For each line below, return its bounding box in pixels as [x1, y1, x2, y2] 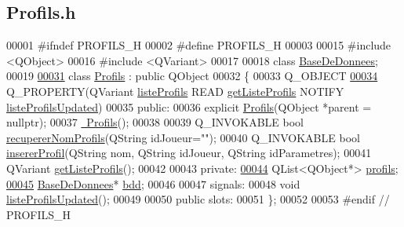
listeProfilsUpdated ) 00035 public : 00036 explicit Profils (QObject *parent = [6, 98, 372, 115]
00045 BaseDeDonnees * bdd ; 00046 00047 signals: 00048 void [6, 175, 300, 192]
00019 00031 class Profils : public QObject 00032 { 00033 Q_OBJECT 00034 [6, 68, 378, 84]
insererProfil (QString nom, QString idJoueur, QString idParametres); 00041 [6, 145, 372, 161]
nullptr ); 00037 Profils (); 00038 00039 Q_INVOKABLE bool [6, 114, 304, 130]
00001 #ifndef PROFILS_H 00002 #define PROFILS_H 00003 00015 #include [6, 37, 391, 53]
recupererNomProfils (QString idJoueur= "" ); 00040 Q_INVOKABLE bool [6, 129, 360, 145]
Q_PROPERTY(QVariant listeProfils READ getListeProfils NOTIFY [6, 82, 344, 99]
